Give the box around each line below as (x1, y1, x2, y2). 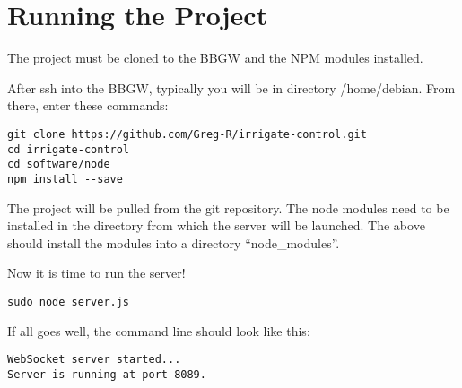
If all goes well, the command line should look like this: (7, 321, 310, 340)
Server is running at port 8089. (7, 367, 206, 381)
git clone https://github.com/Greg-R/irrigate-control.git (7, 127, 367, 141)
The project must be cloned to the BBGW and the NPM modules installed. (7, 48, 423, 67)
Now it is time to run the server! (7, 263, 186, 282)
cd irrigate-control (7, 142, 130, 156)
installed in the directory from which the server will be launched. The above (7, 216, 425, 235)
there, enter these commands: (7, 96, 169, 115)
